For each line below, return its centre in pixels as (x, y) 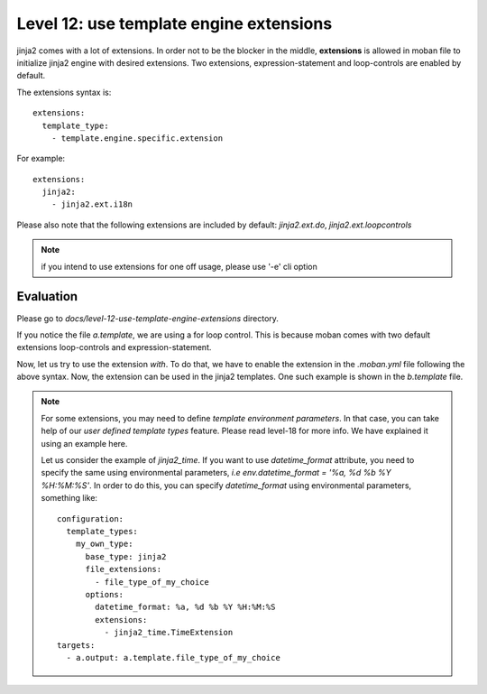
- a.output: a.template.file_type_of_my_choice (174, 657)
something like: (69, 498)
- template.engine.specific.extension (137, 138)
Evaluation (47, 296)
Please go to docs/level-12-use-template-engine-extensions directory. (148, 318)
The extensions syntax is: (64, 92)
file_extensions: (124, 569)
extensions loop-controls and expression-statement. (114, 347)
